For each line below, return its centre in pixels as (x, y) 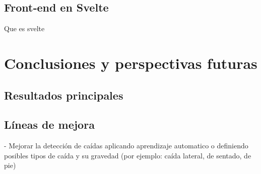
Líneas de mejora (49, 124)
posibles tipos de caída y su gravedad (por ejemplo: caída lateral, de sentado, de (128, 155)
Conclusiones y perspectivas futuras (131, 63)
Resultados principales (64, 95)
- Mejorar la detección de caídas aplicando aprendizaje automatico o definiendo (126, 146)
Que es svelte (24, 28)
